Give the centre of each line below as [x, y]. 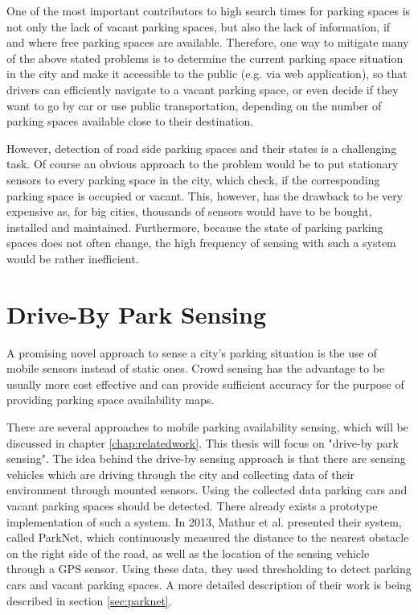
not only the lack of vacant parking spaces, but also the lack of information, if [199, 26]
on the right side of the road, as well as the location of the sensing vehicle [188, 553]
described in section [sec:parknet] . [89, 600]
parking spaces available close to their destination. [130, 121]
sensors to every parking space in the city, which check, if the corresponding [193, 179]
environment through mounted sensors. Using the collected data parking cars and [207, 490]
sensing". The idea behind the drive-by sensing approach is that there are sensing [206, 458]
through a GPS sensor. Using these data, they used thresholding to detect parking [209, 569]
